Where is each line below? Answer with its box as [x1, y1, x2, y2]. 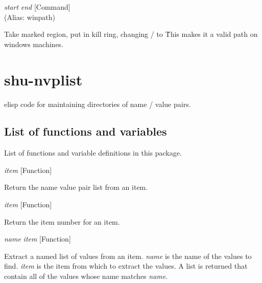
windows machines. [4, 38, 64, 49]
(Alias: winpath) [4, 11, 56, 22]
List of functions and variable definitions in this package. [4, 147, 182, 158]
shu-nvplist [4, 69, 83, 90]
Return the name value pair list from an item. [4, 182, 148, 192]
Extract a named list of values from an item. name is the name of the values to [4, 250, 252, 261]
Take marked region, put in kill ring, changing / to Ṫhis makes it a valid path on [4, 29, 258, 39]
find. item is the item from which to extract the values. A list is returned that [4, 260, 248, 271]
